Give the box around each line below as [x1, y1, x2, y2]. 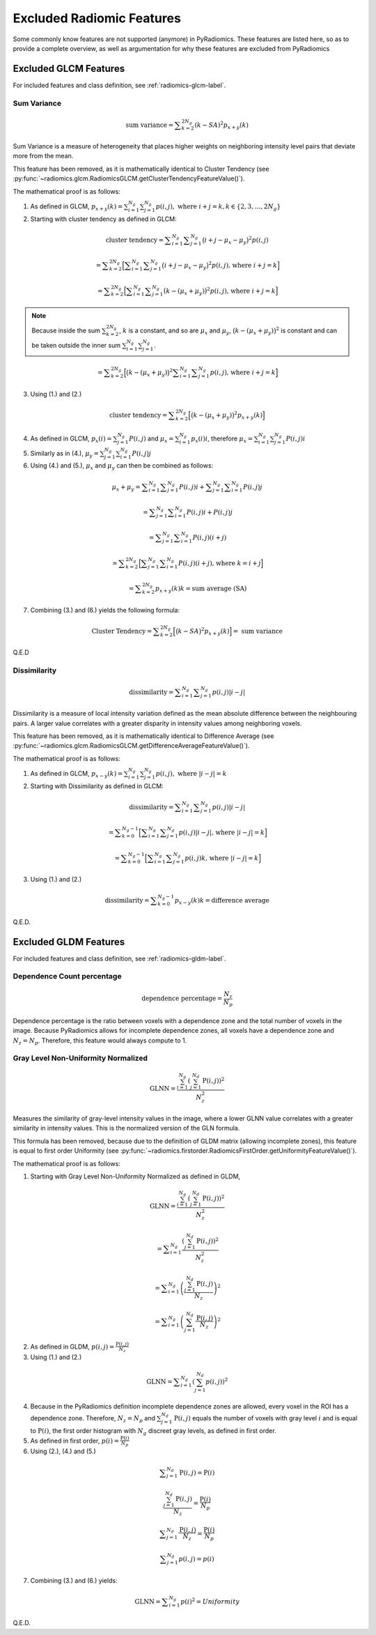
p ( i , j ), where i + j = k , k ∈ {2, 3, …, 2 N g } [155, 202, 281, 212]
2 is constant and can [276, 325, 338, 335]
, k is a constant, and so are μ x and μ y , [118, 326, 231, 336]
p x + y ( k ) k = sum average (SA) [155, 584, 247, 594]
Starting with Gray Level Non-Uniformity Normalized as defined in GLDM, [30, 1172, 240, 1181]
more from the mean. [13, 152, 74, 160]
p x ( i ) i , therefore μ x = [190, 434, 253, 444]
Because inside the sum [31, 326, 101, 335]
